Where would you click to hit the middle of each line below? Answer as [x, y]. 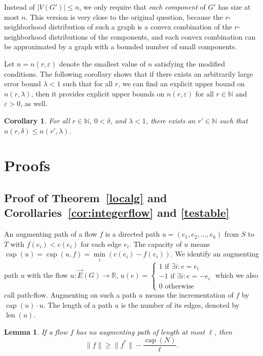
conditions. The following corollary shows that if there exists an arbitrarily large [129, 73]
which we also [237, 274]
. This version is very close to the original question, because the [124, 17]
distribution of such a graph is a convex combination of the [140, 27]
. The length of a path [78, 304]
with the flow [47, 274]
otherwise [180, 286]
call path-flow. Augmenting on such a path [70, 295]
